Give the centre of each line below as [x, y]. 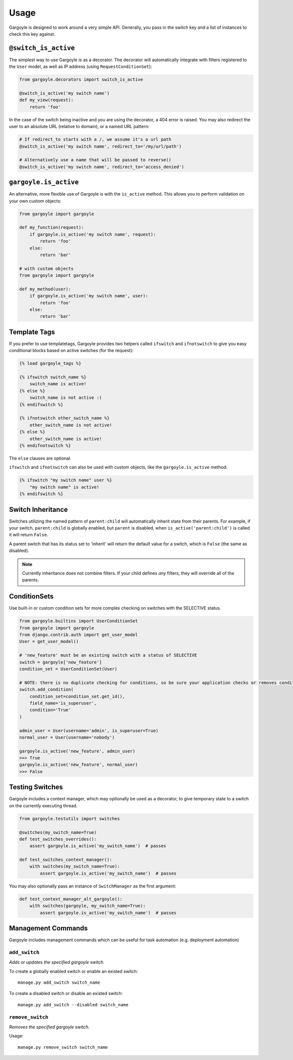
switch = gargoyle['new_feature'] [61, 662]
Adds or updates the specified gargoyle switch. [57, 962]
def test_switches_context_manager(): [66, 860]
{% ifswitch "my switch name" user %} [66, 480]
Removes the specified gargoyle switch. [49, 1027]
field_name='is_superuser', [63, 703]
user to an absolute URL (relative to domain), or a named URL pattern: [79, 127]
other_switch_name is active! [66, 439]
